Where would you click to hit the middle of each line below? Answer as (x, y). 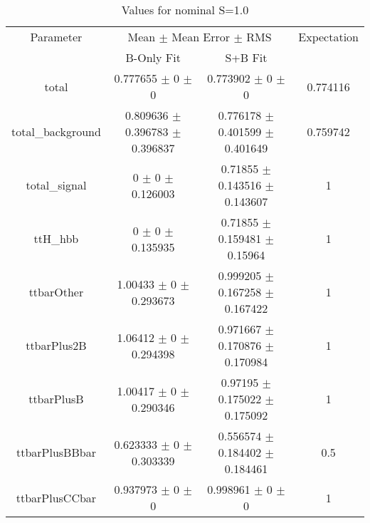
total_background (56, 131)
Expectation (328, 37)
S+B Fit (246, 57)
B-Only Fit (153, 57)
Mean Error (201, 37)
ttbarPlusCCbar (56, 497)
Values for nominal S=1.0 (185, 10)
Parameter (56, 37)
